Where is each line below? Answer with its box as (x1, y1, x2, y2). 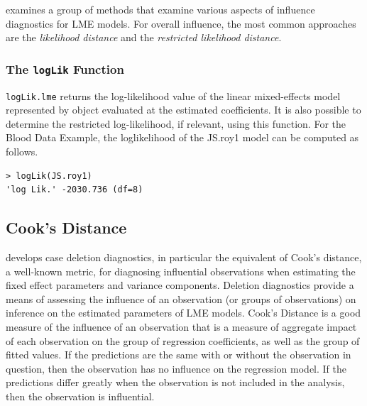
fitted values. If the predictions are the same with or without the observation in (6, 347, 351, 362)
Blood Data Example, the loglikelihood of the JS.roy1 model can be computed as (6, 130, 359, 145)
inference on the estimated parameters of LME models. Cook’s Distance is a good (6, 305, 361, 320)
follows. (6, 144, 38, 158)
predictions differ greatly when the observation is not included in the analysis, (6, 375, 345, 390)
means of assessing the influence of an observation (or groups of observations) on (6, 291, 356, 306)
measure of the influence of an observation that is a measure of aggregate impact (6, 319, 357, 334)
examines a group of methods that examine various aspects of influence (6, 2, 315, 16)
